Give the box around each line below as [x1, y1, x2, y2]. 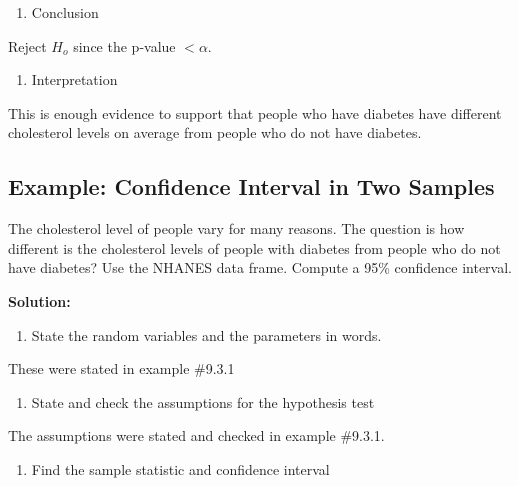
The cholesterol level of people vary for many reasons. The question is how [8, 218, 465, 239]
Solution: [8, 290, 71, 311]
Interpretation [31, 69, 118, 90]
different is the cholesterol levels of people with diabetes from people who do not [8, 237, 501, 258]
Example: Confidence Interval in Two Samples [8, 171, 495, 202]
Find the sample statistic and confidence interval [31, 458, 330, 479]
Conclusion [31, 2, 99, 22]
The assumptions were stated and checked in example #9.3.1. [8, 425, 385, 446]
